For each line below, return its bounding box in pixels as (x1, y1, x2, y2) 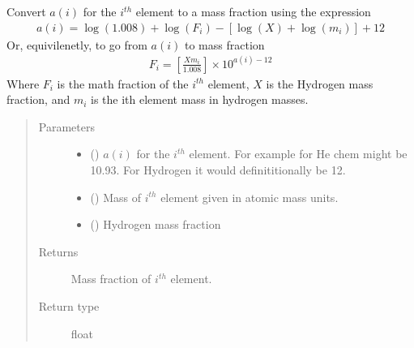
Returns (38, 243, 79, 260)
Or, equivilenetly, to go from (6, 36, 147, 53)
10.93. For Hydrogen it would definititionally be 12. (90, 161, 346, 178)
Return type (38, 298, 100, 315)
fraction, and (6, 91, 70, 108)
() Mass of (90, 188, 141, 205)
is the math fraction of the (57, 75, 189, 92)
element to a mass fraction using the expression (135, 3, 371, 19)
